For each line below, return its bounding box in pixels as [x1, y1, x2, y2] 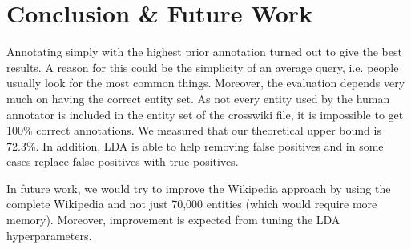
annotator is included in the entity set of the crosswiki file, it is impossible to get [6, 106, 404, 122]
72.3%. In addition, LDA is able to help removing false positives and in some [6, 137, 384, 154]
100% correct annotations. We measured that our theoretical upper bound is [6, 122, 381, 139]
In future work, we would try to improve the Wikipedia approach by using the [6, 179, 391, 196]
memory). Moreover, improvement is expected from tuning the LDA [6, 211, 340, 228]
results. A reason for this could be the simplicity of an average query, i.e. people [6, 58, 399, 75]
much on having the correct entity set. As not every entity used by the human [6, 90, 390, 106]
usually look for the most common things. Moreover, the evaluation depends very [6, 74, 405, 91]
